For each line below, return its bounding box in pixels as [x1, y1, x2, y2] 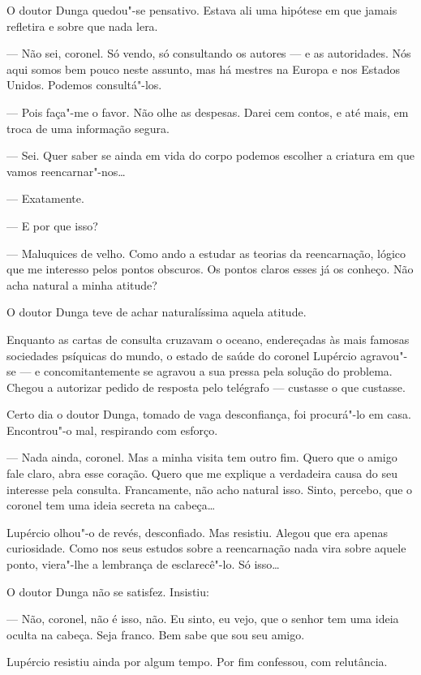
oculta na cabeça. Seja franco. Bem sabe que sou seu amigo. [6, 626, 305, 643]
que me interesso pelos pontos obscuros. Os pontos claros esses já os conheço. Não [6, 260, 414, 277]
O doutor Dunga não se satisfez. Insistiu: [6, 583, 209, 600]
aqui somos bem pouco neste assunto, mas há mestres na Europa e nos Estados [6, 60, 401, 77]
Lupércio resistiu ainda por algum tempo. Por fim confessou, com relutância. [6, 653, 388, 670]
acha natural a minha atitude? [6, 276, 157, 293]
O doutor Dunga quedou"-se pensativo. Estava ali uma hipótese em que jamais [6, 2, 397, 18]
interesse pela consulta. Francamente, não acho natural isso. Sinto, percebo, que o [6, 480, 413, 497]
